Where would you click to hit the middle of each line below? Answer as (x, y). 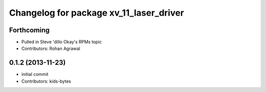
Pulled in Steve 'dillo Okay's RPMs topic (62, 42)
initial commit (35, 74)
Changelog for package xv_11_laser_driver (97, 13)
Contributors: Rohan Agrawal (51, 48)
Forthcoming (29, 30)
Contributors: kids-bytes (46, 81)
